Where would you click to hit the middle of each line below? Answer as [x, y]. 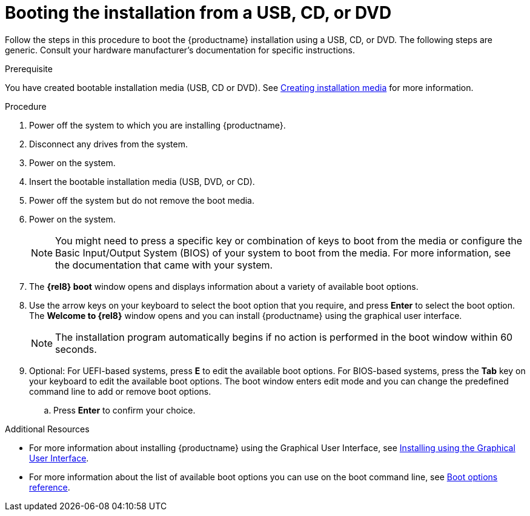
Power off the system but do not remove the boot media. [142, 200]
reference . [50, 487]
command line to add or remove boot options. [120, 391]
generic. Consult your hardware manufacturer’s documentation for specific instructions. [180, 50]
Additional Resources [47, 429]
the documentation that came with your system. [164, 265]
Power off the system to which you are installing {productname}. [157, 125]
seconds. [76, 349]
